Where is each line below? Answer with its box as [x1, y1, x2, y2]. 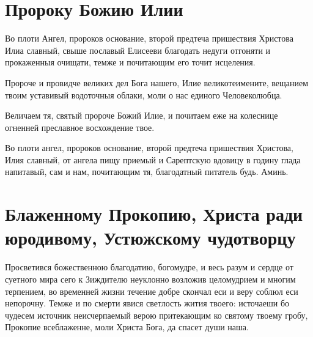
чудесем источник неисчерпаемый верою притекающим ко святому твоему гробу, [5, 308, 308, 321]
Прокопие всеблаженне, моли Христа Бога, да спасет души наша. [5, 320, 249, 333]
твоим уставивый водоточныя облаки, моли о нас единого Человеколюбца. [5, 88, 282, 101]
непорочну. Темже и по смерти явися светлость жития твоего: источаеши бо [5, 297, 290, 309]
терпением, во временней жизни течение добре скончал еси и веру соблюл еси [5, 284, 298, 297]
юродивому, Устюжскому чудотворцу [5, 225, 296, 250]
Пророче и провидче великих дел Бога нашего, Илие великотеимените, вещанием [5, 76, 309, 89]
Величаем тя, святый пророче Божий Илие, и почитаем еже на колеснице [5, 109, 278, 122]
